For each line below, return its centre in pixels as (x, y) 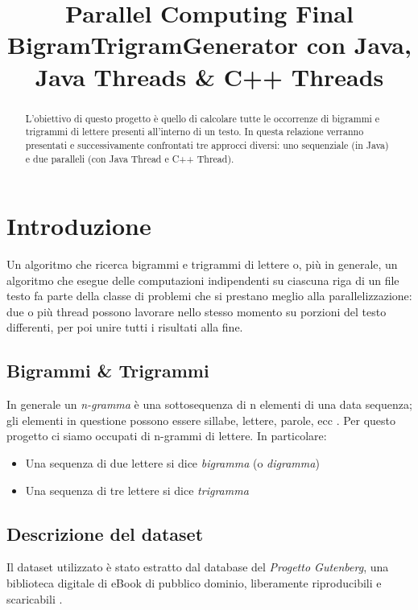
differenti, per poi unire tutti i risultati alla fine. (125, 327)
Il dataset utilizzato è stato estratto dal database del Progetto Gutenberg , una (198, 567)
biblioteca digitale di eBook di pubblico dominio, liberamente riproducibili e (194, 583)
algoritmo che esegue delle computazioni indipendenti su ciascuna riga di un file (203, 280)
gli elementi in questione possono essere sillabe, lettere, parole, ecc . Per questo (201, 420)
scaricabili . (35, 598)
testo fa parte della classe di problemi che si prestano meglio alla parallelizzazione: (209, 296)
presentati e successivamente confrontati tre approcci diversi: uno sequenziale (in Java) (207, 144)
